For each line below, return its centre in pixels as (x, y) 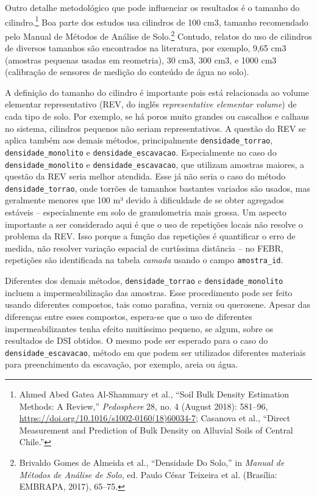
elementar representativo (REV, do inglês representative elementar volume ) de (151, 104)
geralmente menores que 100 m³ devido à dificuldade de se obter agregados (144, 200)
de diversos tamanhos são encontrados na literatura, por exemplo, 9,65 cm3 (146, 48)
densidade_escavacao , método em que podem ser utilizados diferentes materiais (155, 352)
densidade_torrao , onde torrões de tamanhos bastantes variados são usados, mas (158, 188)
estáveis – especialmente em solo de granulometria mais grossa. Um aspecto (146, 212)
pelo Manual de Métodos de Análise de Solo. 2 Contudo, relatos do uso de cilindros (158, 35)
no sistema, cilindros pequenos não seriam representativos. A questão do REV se (155, 128)
